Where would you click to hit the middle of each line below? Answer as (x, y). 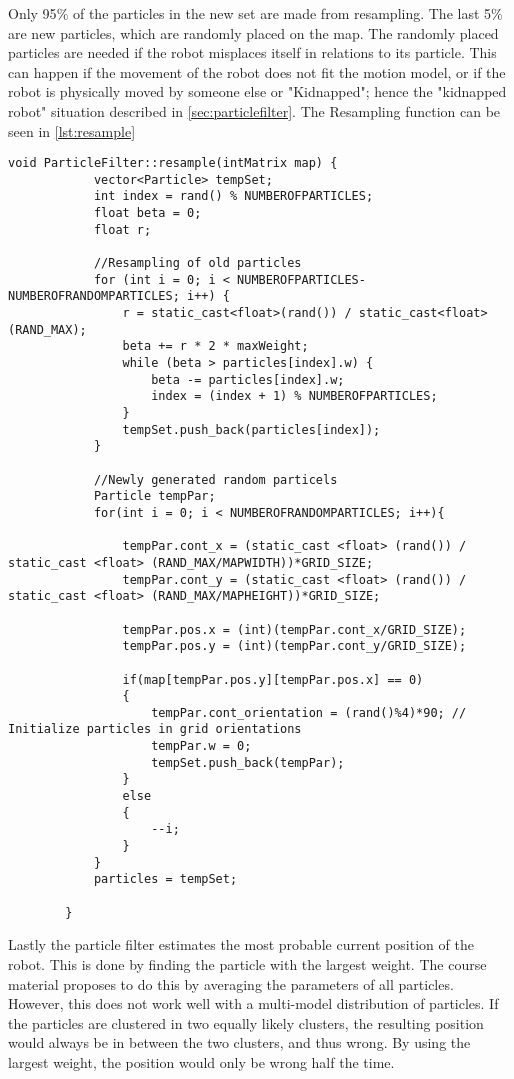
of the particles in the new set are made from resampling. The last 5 (282, 13)
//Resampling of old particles (197, 263)
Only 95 (32, 13)
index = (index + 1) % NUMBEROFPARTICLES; (294, 396)
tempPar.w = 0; (201, 746)
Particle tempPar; (154, 496)
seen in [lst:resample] (72, 130)
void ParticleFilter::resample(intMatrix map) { (173, 163)
